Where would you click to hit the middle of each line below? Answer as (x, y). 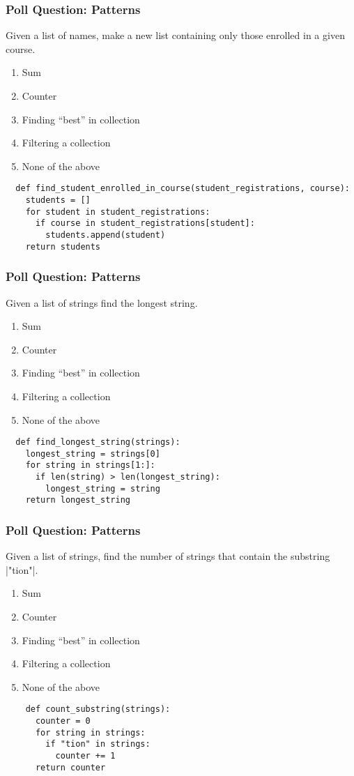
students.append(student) (106, 235)
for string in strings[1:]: (90, 465)
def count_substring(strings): (98, 709)
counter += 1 (85, 756)
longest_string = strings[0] (93, 454)
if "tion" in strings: (98, 744)
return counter (70, 767)
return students (63, 246)
